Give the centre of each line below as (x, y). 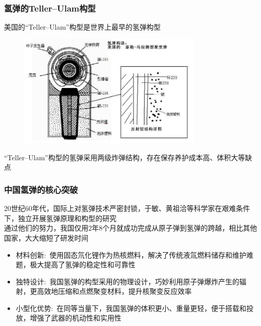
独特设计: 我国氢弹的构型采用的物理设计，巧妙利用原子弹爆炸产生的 (127, 281)
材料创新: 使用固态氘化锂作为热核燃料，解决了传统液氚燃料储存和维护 (131, 254)
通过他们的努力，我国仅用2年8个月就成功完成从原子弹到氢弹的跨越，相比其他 (130, 228)
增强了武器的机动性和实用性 (76, 318)
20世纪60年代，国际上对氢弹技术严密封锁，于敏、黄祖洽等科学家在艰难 (120, 208)
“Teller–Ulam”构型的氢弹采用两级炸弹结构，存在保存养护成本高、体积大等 (124, 157)
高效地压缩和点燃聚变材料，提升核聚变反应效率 (114, 291)
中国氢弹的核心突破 (41, 189)
